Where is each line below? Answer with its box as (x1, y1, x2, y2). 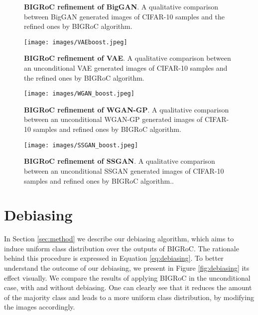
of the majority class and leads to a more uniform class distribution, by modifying (4, 292, 254, 302)
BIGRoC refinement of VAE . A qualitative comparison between (24, 53, 231, 63)
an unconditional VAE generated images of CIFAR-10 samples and (24, 63, 228, 73)
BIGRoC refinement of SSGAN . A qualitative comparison (24, 156, 215, 166)
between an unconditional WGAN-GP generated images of (24, 114, 203, 124)
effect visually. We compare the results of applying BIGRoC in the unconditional (4, 272, 251, 283)
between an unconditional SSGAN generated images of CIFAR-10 (24, 165, 224, 176)
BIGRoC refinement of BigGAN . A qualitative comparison (24, 1, 218, 11)
